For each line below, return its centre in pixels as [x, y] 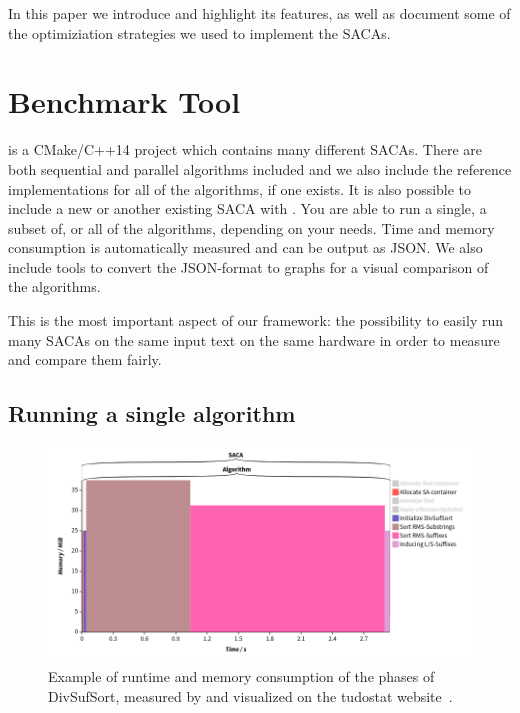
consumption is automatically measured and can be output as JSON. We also [245, 247]
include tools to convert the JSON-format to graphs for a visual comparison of [248, 266]
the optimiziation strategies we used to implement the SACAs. [199, 32]
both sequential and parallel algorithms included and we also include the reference [260, 168]
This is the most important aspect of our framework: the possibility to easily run [256, 320]
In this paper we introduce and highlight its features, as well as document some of [259, 13]
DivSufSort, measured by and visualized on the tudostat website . [250, 695]
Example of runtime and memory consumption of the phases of [241, 675]
